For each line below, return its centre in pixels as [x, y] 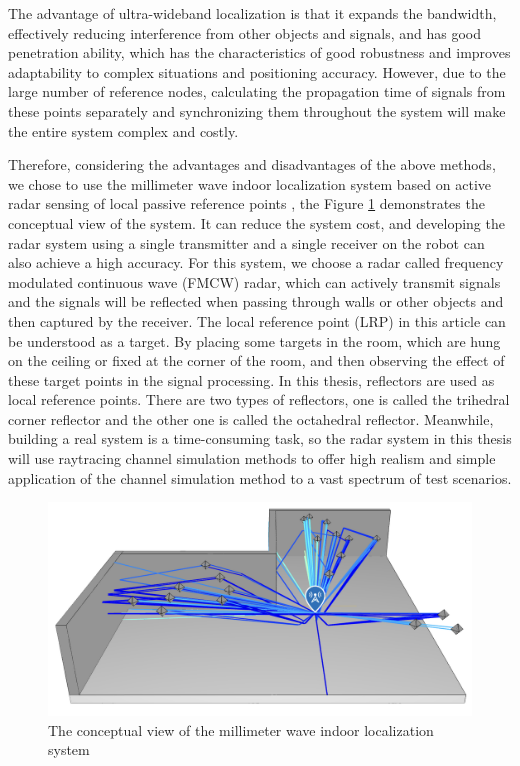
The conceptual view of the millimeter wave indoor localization [241, 729]
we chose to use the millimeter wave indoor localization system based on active [249, 183]
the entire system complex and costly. [123, 130]
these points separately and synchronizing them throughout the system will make [257, 110]
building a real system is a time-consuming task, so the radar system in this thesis [260, 438]
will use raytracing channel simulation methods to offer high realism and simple [252, 458]
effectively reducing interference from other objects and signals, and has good [245, 32]
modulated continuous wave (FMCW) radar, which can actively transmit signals [254, 281]
